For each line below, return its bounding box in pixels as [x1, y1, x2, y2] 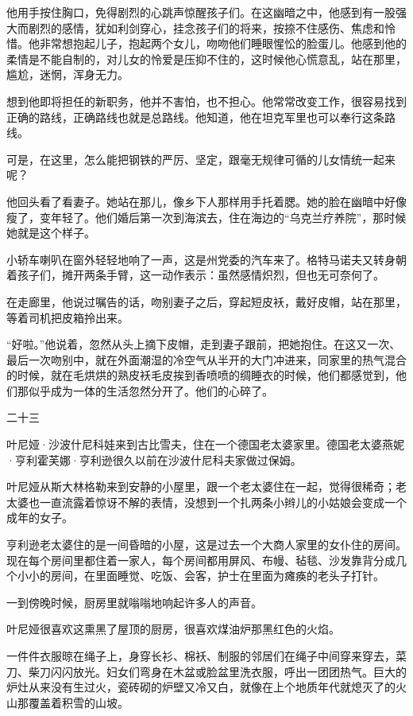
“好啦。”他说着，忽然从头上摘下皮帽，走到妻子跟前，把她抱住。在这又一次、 [6, 336, 401, 352]
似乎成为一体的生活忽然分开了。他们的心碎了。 [28, 382, 273, 399]
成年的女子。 [6, 509, 73, 526]
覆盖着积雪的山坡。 [28, 694, 129, 710]
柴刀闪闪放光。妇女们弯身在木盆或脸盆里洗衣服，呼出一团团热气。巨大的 [28, 663, 407, 679]
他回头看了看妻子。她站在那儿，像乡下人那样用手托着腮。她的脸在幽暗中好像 [6, 193, 407, 209]
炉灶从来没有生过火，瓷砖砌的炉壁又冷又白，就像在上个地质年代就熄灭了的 [6, 679, 396, 695]
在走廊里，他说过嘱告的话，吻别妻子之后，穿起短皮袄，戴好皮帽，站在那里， [6, 293, 407, 309]
